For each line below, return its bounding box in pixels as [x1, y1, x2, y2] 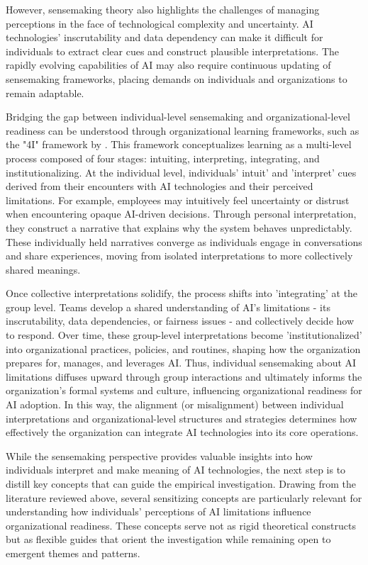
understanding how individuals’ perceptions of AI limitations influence [6, 504, 311, 519]
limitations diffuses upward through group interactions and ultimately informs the [6, 369, 362, 384]
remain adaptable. [6, 85, 84, 100]
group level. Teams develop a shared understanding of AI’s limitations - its [6, 299, 330, 314]
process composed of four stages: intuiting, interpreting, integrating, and [6, 150, 320, 165]
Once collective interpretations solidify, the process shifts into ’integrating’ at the [6, 286, 358, 301]
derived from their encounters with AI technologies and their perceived [6, 179, 313, 194]
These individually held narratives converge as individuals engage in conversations [6, 234, 362, 249]
